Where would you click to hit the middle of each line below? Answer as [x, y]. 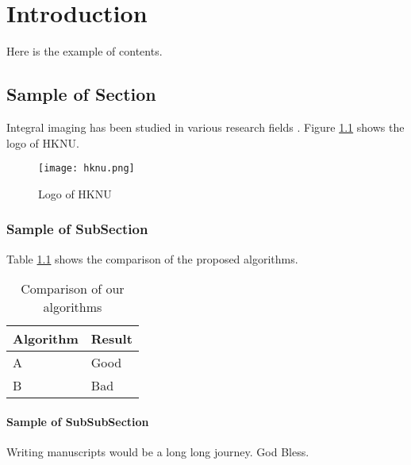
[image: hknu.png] [86, 169]
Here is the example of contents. [85, 51]
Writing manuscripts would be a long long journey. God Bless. [158, 451]
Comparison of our [73, 289]
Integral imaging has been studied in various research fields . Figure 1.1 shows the [205, 127]
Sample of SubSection [77, 229]
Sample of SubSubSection [78, 421]
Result [111, 339]
